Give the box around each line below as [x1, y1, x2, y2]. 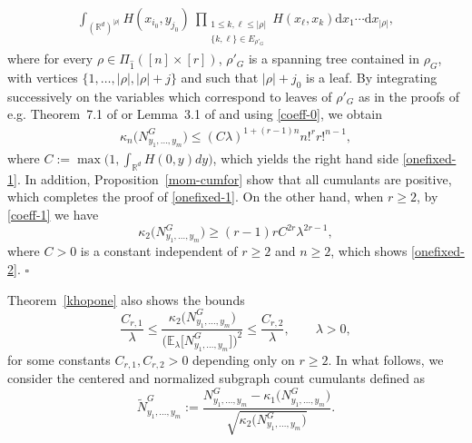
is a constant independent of [80, 241, 238, 261]
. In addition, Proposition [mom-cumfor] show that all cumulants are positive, [16, 169, 452, 188]
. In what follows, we [328, 349, 444, 369]
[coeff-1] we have [7, 204, 99, 223]
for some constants [7, 349, 111, 369]
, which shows [330, 241, 408, 261]
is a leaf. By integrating [306, 68, 438, 87]
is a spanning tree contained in [248, 49, 419, 68]
